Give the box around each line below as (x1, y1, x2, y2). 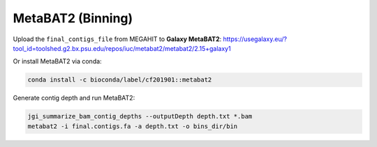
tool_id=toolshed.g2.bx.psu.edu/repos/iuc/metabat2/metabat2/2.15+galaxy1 (13, 44, 231, 52)
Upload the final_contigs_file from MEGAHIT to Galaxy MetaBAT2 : (13, 35, 222, 43)
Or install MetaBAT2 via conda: (13, 57, 102, 65)
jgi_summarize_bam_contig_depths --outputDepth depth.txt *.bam (27, 112, 253, 121)
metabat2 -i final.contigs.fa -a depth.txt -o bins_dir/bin (27, 122, 238, 130)
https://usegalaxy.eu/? (223, 35, 288, 43)
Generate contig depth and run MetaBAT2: (13, 94, 135, 102)
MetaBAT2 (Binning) (13, 10, 133, 26)
